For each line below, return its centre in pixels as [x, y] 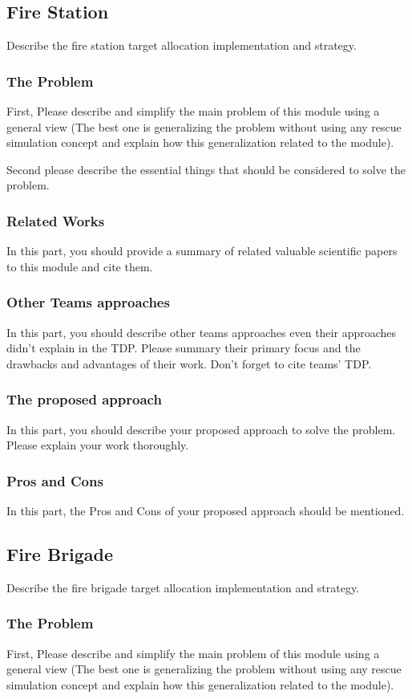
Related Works [56, 220]
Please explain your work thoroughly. [98, 445]
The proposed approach [84, 399]
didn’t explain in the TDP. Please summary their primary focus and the [184, 348]
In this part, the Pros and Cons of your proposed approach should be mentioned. [206, 511]
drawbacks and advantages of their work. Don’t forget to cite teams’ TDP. [189, 363]
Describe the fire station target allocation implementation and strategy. [182, 45]
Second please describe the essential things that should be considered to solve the [206, 169]
